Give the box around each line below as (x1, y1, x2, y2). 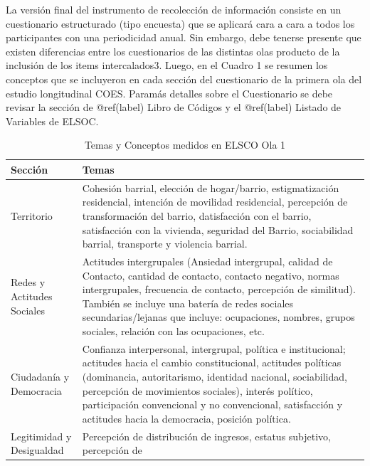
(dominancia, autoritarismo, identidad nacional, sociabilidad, (82, 369, 347, 383)
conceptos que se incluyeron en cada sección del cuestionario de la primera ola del (6, 71, 362, 86)
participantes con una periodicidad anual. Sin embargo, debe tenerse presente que (6, 30, 361, 45)
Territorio (11, 208, 53, 223)
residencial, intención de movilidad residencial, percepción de (82, 194, 348, 209)
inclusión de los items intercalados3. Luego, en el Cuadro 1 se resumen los (6, 58, 328, 73)
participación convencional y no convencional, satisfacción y (82, 397, 343, 412)
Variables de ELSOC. (6, 113, 99, 128)
